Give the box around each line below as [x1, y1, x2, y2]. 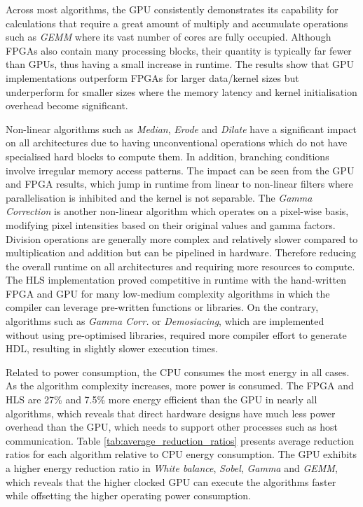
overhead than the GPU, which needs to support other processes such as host [6, 419, 338, 434]
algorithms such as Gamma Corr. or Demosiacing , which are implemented [6, 314, 324, 328]
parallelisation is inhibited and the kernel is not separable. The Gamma [6, 190, 313, 204]
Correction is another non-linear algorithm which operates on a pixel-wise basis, [6, 204, 349, 218]
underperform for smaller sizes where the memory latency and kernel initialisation [6, 84, 357, 99]
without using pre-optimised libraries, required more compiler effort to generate [6, 327, 347, 342]
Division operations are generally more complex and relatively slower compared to [6, 231, 358, 246]
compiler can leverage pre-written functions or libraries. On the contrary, [6, 300, 319, 314]
